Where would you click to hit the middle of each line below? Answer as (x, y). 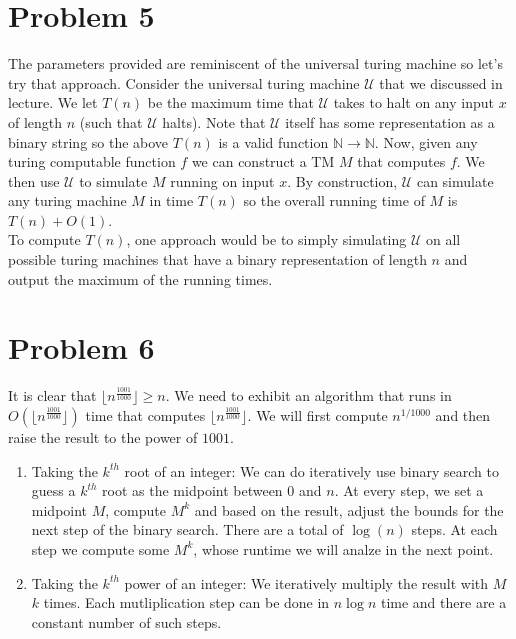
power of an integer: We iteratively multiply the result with (306, 582)
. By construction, (342, 180)
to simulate (113, 180)
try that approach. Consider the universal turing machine (184, 82)
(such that (111, 121)
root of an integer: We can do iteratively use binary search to (311, 470)
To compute (44, 239)
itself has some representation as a (390, 121)
